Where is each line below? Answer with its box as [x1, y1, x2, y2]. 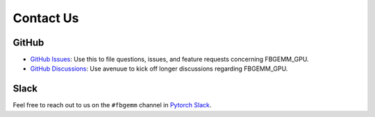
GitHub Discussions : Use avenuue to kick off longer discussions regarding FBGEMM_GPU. [30, 64, 288, 73]
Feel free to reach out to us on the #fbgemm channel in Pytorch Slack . [12, 101, 212, 109]
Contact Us [12, 10, 79, 26]
